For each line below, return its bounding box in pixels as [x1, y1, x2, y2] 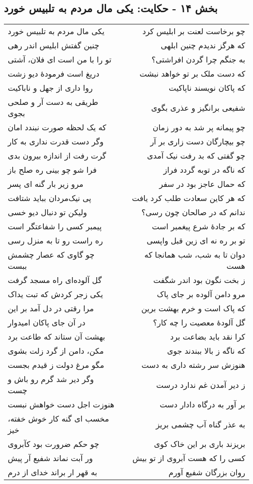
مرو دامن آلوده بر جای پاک [157, 288, 245, 300]
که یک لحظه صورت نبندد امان [8, 121, 107, 133]
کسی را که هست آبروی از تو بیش [132, 452, 245, 464]
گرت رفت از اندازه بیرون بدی [8, 150, 107, 161]
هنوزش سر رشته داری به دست [141, 359, 245, 371]
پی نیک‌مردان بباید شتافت [8, 192, 91, 204]
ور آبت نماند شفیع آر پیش [8, 452, 93, 464]
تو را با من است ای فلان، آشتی [8, 54, 111, 65]
